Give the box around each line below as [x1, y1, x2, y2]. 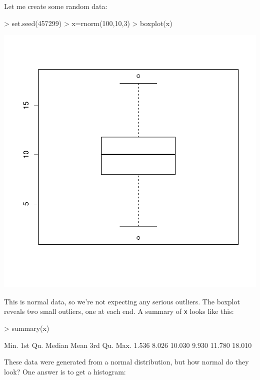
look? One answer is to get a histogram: [4, 366, 126, 376]
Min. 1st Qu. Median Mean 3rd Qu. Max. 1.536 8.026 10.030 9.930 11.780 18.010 [4, 339, 252, 350]
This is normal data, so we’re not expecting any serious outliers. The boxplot [4, 296, 240, 306]
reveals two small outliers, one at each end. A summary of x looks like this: [4, 306, 234, 316]
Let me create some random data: [4, 1, 107, 11]
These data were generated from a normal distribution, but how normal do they [4, 356, 249, 367]
